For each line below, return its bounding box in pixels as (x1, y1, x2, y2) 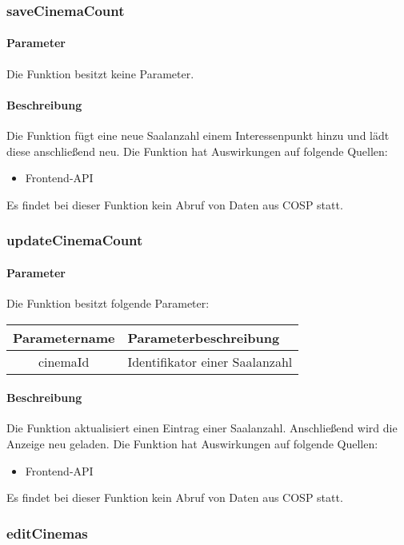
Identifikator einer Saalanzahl (127, 352, 293, 371)
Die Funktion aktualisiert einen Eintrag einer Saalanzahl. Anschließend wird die (6, 420, 398, 436)
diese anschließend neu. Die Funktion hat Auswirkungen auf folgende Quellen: (6, 142, 388, 159)
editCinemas (6, 523, 88, 543)
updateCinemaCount (6, 230, 143, 250)
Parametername (13, 328, 115, 347)
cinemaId (38, 352, 90, 371)
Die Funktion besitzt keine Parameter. (6, 65, 194, 82)
